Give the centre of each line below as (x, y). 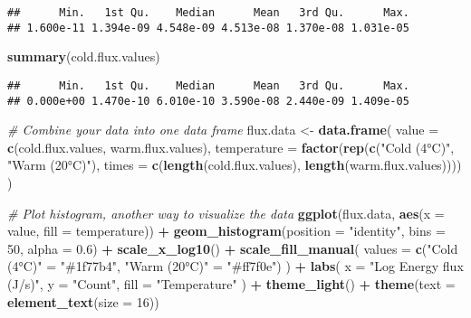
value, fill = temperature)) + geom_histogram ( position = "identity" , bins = (226, 231)
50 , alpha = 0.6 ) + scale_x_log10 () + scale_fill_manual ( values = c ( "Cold (233, 248)
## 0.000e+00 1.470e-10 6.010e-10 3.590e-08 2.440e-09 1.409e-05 (208, 101)
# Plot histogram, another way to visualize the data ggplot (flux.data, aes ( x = (226, 213)
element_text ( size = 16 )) (83, 301)
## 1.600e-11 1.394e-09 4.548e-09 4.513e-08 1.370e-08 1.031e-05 (208, 28)
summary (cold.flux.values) (84, 56)
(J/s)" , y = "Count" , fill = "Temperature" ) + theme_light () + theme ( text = (231, 283)
